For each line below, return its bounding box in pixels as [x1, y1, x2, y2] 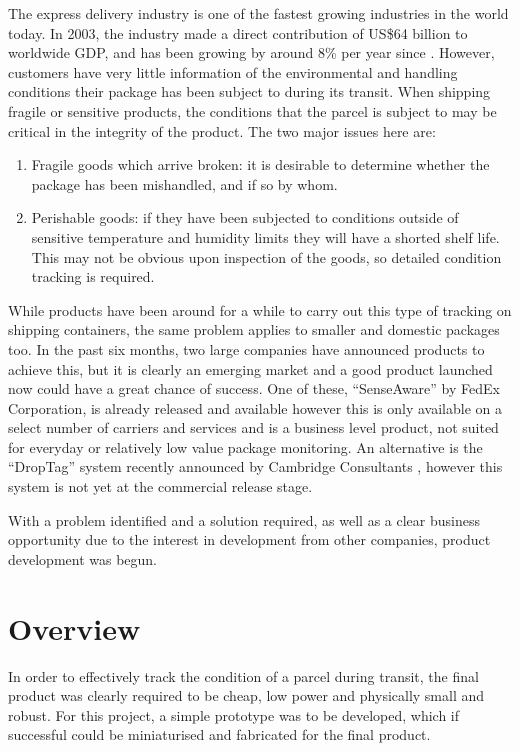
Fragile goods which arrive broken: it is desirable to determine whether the [31, 154, 490, 175]
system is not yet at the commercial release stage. [8, 476, 313, 497]
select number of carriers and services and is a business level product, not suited [8, 417, 499, 438]
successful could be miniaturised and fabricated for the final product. [8, 724, 431, 745]
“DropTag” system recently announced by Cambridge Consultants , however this [8, 456, 503, 477]
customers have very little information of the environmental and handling [8, 61, 458, 82]
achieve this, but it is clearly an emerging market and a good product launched [8, 358, 493, 379]
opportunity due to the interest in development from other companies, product [8, 529, 491, 550]
